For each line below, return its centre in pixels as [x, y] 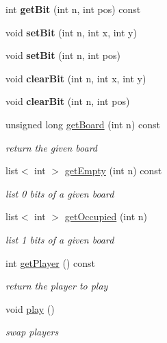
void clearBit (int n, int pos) [68, 101]
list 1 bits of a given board [60, 239]
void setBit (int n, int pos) [63, 55]
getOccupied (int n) [106, 216]
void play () [30, 308]
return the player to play [57, 286]
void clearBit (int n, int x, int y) [76, 78]
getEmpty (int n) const [113, 170]
